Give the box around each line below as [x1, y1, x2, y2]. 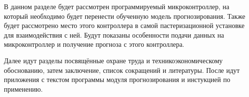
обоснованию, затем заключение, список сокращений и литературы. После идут [4, 65, 240, 75]
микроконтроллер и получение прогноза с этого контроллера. [4, 39, 185, 49]
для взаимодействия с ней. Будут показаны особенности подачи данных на [4, 29, 224, 40]
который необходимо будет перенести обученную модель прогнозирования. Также [4, 11, 246, 21]
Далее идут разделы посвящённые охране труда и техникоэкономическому [4, 55, 223, 65]
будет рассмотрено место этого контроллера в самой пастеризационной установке [4, 20, 245, 30]
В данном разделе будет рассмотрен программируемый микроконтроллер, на [4, 1, 230, 11]
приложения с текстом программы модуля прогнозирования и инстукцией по [4, 74, 231, 84]
